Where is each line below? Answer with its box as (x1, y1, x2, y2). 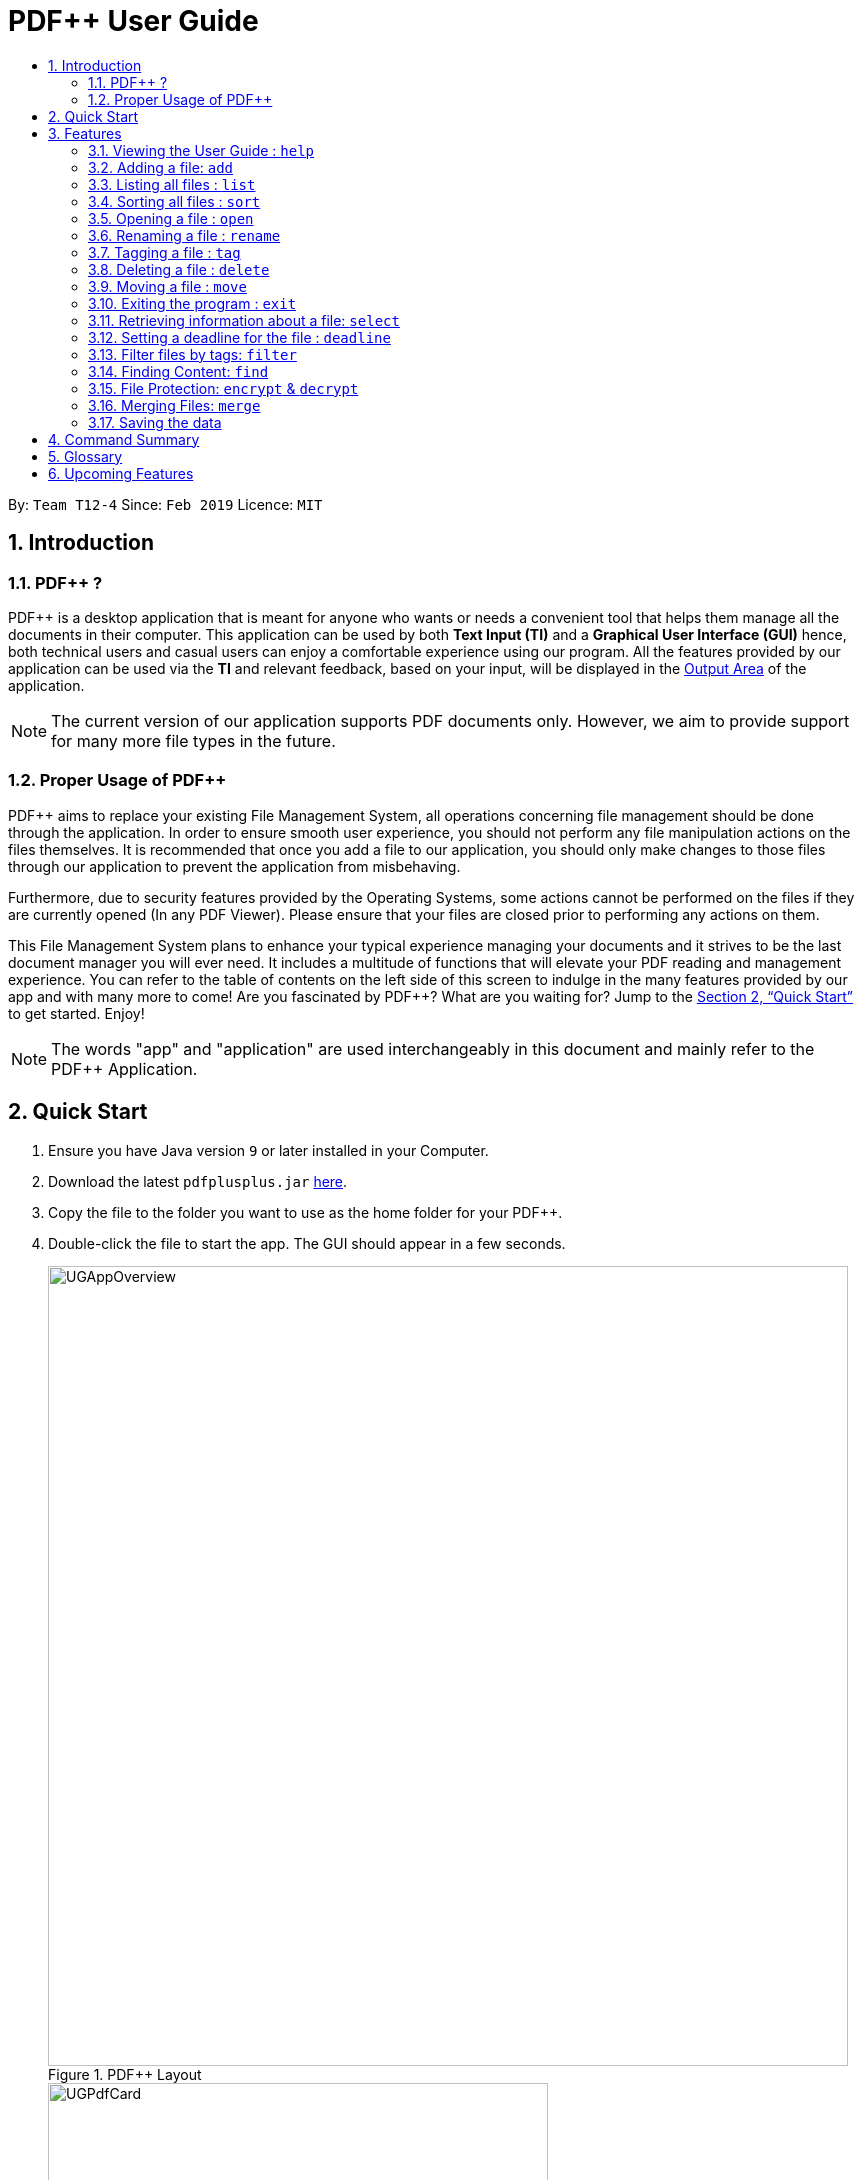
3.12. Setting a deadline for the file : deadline (88, 328, 391, 346)
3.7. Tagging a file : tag (88, 243, 241, 261)
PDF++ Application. (51, 1058, 198, 1079)
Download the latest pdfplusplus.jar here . (48, 1172, 348, 1190)
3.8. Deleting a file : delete (88, 260, 270, 278)
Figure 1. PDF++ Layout (48, 2065, 202, 2083)
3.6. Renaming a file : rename (88, 226, 281, 244)
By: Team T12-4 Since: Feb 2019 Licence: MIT (8, 495, 323, 513)
